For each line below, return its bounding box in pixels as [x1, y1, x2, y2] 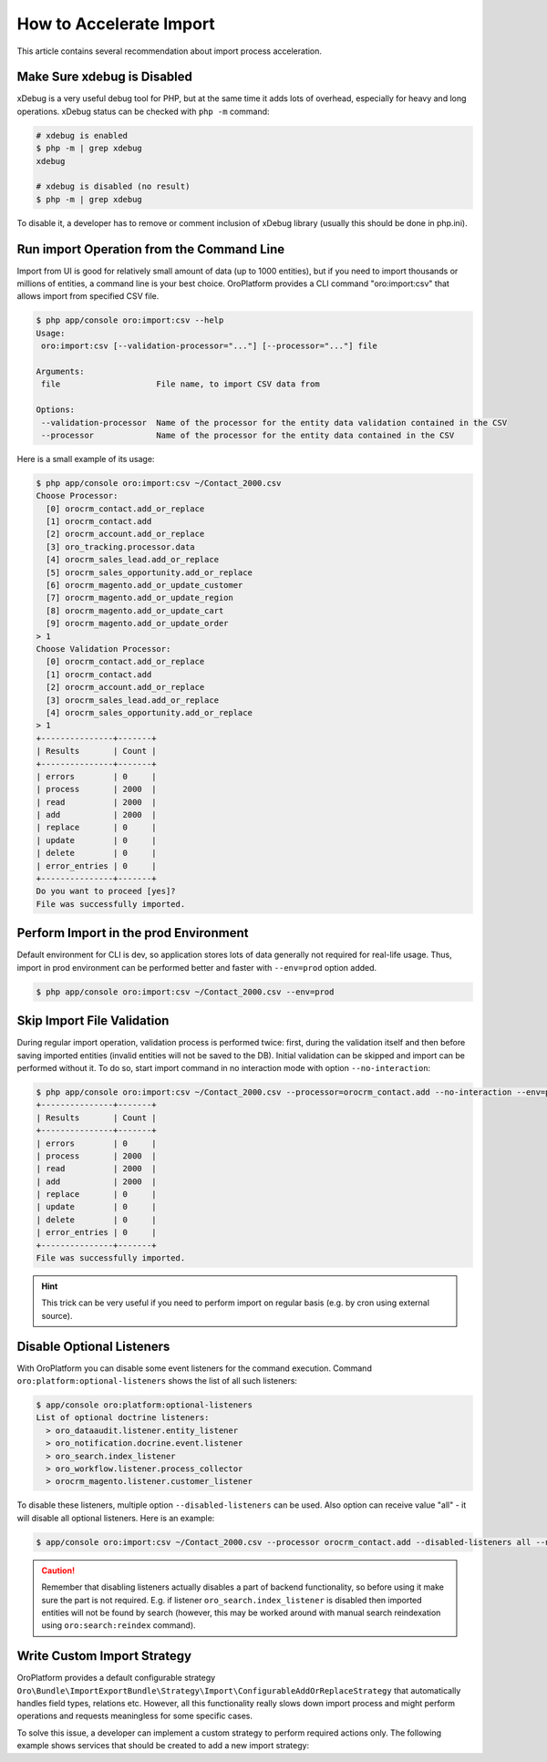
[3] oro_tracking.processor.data [46, 541, 195, 551]
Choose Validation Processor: [36, 644, 171, 654]
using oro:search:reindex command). [41, 1620, 196, 1631]
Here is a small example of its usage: [16, 453, 155, 464]
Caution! [41, 1564, 76, 1576]
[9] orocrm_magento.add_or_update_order [46, 618, 229, 629]
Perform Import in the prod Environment [16, 925, 249, 941]
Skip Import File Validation [16, 1013, 170, 1029]
